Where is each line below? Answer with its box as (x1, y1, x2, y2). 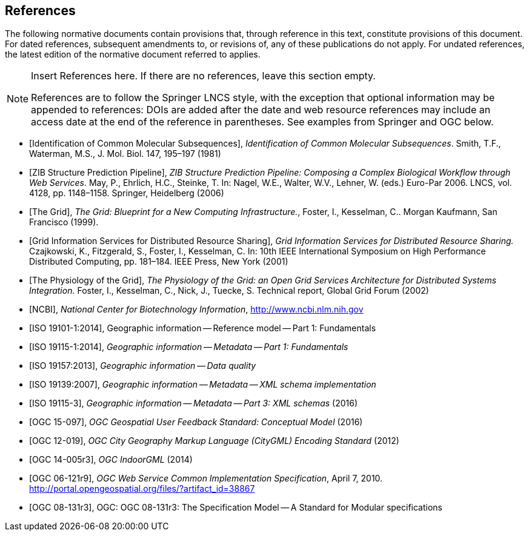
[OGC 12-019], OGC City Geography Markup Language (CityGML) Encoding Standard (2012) (29, 435, 399, 446)
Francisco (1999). (29, 217, 99, 228)
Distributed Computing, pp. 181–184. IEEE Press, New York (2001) (29, 256, 288, 267)
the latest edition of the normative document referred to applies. (5, 49, 261, 60)
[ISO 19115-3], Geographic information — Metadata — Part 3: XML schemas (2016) (29, 398, 358, 409)
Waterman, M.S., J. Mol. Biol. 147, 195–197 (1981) (29, 148, 221, 159)
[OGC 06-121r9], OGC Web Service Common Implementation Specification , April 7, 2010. (29, 473, 383, 484)
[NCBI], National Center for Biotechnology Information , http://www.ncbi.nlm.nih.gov (29, 304, 364, 315)
